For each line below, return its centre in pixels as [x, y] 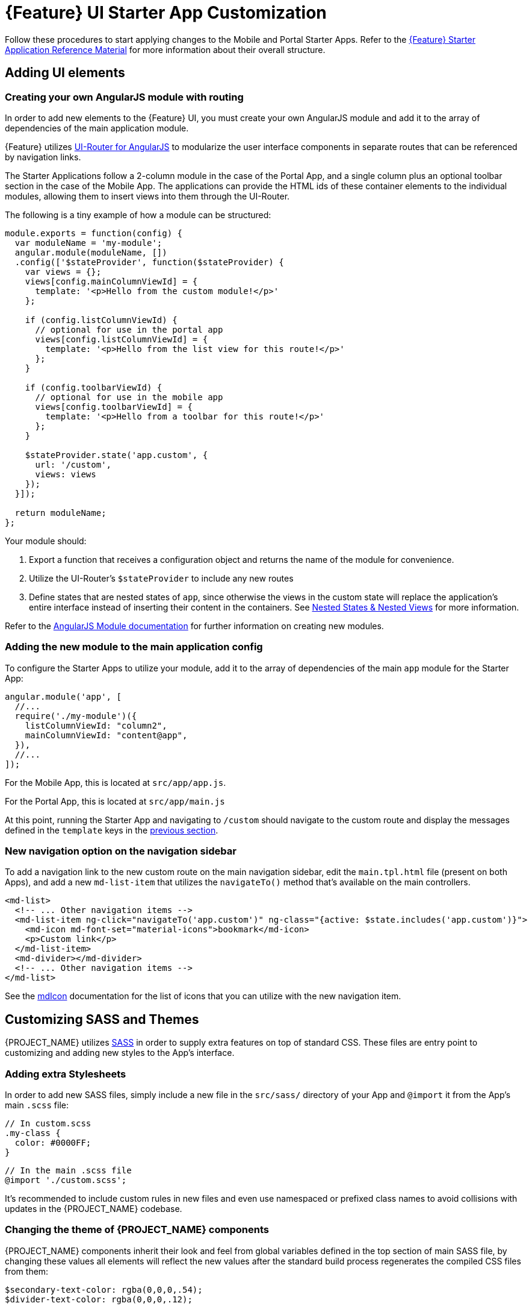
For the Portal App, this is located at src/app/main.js [115, 801]
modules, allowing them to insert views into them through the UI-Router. [147, 196]
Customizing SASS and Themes [102, 1019]
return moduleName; [60, 513]
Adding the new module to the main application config [134, 647]
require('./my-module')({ [76, 716]
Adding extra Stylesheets [66, 1074]
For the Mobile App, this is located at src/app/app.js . [116, 782]
